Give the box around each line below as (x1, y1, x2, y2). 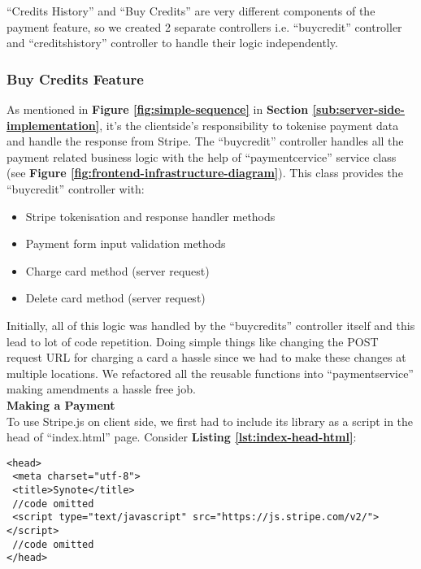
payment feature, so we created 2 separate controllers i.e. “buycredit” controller (7, 18, 402, 35)
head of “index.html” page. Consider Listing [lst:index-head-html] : (7, 428, 357, 445)
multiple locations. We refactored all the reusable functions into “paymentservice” (7, 364, 414, 381)
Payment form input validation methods (25, 235, 226, 252)
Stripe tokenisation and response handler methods (25, 207, 276, 224)
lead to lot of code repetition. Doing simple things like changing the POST (7, 332, 379, 350)
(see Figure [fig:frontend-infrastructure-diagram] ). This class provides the (7, 164, 403, 181)
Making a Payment (7, 396, 115, 413)
